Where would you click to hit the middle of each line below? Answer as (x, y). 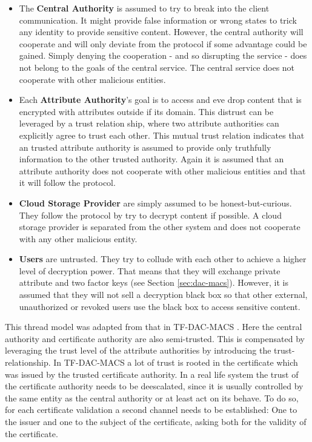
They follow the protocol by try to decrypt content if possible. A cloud (150, 215)
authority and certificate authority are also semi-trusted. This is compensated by (155, 338)
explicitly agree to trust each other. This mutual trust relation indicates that (162, 135)
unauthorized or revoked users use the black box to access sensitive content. (160, 306)
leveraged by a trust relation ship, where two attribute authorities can (149, 123)
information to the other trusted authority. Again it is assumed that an (151, 159)
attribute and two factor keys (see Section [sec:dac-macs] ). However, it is (154, 282)
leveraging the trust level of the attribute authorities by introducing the (138, 350)
